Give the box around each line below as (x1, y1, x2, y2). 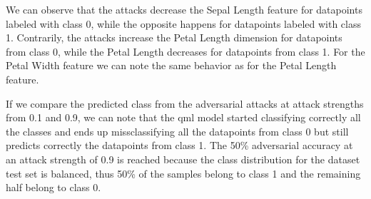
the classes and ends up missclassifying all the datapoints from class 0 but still (6, 123, 349, 138)
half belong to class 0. (6, 180, 101, 195)
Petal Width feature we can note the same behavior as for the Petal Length (6, 58, 337, 73)
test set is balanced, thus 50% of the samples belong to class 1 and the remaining (6, 165, 361, 180)
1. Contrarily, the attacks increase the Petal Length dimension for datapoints (6, 30, 342, 45)
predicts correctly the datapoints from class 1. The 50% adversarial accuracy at (6, 138, 353, 153)
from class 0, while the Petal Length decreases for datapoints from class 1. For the (6, 44, 365, 58)
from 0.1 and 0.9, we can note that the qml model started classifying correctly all (6, 110, 361, 125)
